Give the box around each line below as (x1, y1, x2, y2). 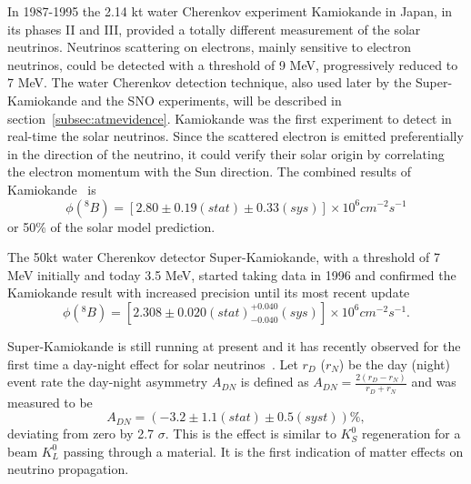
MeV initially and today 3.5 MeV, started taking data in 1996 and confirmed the (7, 265, 456, 284)
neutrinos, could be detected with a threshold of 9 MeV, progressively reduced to (7, 55, 458, 74)
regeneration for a (361, 424, 461, 443)
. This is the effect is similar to (165, 424, 336, 443)
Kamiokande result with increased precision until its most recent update (7, 283, 410, 302)
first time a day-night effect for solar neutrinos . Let (7, 354, 298, 373)
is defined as (240, 372, 309, 391)
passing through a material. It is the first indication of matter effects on (63, 441, 464, 460)
